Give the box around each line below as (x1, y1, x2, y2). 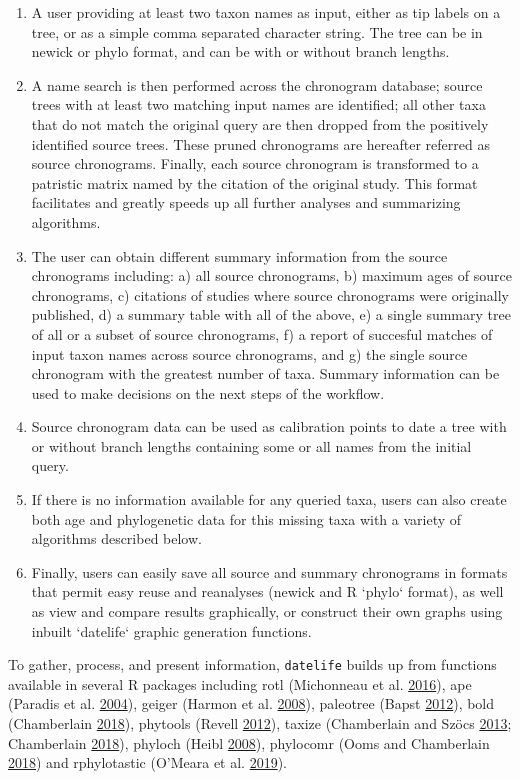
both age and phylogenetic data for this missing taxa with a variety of (31, 508, 462, 529)
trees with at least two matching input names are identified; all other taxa (31, 94, 486, 115)
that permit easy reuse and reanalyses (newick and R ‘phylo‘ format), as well (31, 581, 504, 602)
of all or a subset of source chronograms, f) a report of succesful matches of (31, 323, 493, 344)
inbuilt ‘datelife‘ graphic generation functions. (31, 620, 312, 641)
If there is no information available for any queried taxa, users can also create (31, 489, 507, 510)
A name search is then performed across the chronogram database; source (31, 74, 483, 95)
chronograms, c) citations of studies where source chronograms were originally (31, 284, 509, 305)
